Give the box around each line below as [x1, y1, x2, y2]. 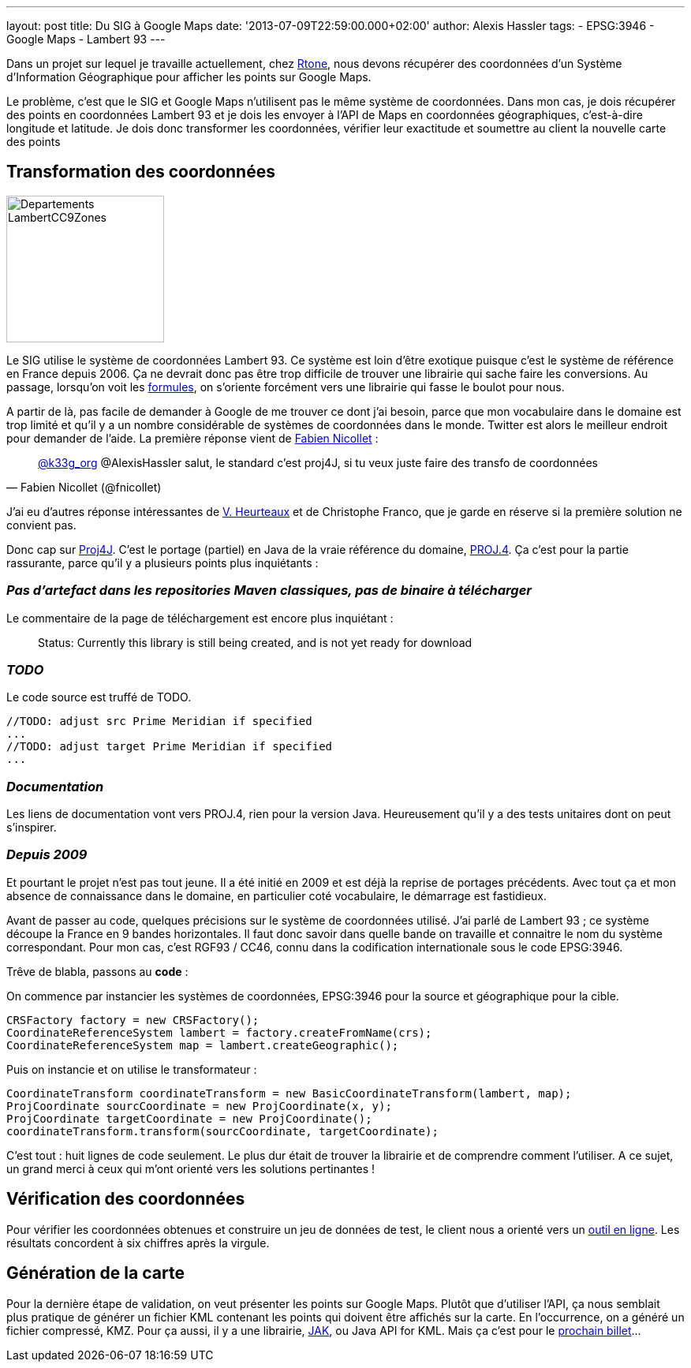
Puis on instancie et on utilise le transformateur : [6, 1062, 257, 1076]
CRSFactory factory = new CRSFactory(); [6, 1013, 260, 1026]
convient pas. [6, 518, 77, 532]
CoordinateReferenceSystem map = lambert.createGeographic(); [6, 1038, 399, 1052]
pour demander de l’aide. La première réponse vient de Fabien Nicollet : [6, 431, 379, 445]
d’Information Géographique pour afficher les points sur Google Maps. [6, 70, 372, 84]
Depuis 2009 [6, 847, 88, 863]
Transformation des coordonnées [6, 162, 275, 182]
